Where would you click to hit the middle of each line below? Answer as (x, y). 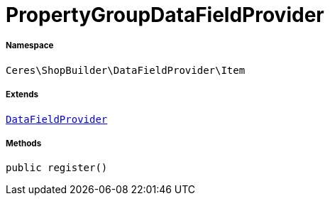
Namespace (30, 46)
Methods (24, 143)
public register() (57, 168)
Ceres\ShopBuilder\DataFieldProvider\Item (126, 70)
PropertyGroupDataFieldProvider (165, 15)
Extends (22, 95)
